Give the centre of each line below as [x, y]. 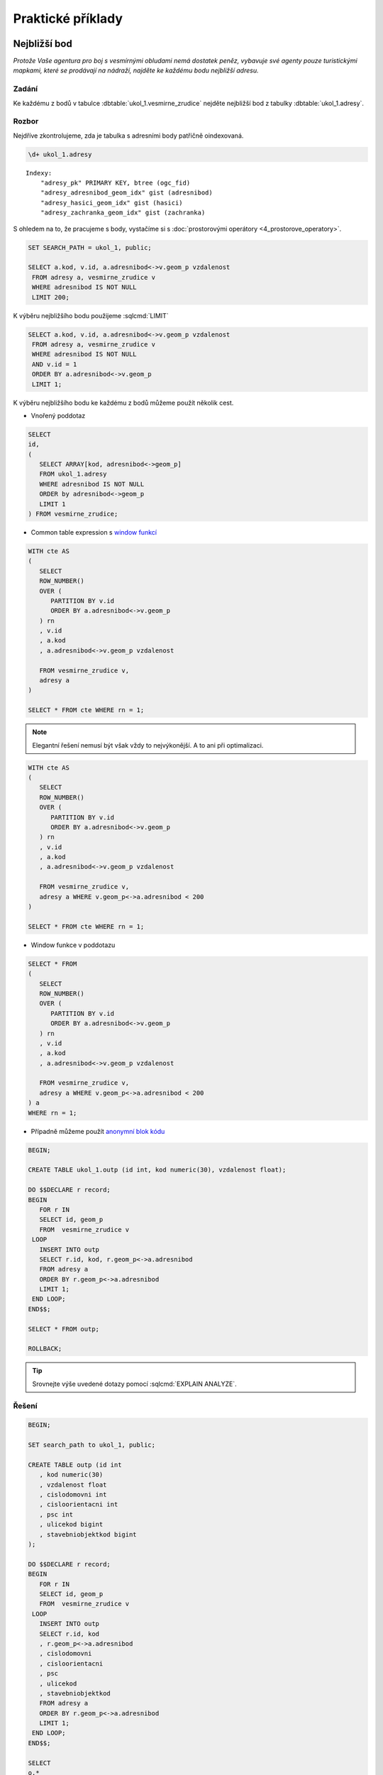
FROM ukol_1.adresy [73, 474]
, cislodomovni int [73, 1495]
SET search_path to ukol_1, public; [92, 1445]
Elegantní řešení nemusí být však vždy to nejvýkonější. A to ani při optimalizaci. [148, 745]
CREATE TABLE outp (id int [75, 1465]
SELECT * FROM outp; [63, 1329]
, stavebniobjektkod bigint [88, 1534]
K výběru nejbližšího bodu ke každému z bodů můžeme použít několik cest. [123, 403]
